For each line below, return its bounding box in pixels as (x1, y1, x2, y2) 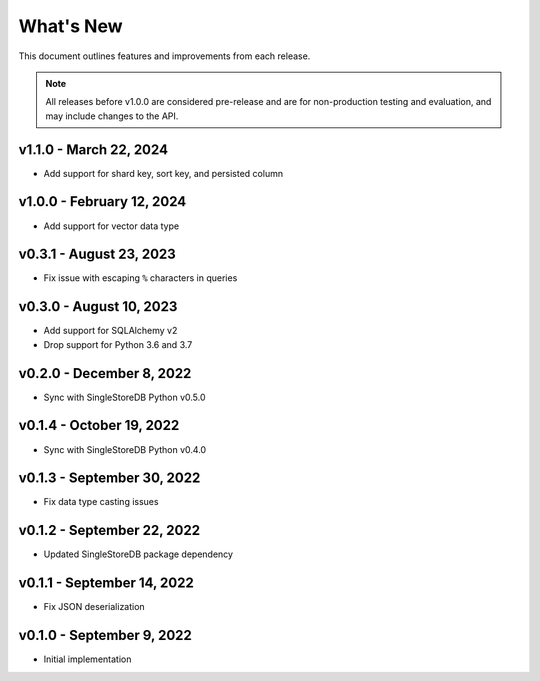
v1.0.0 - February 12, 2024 (18, 193, 187, 210)
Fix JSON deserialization (43, 601, 145, 613)
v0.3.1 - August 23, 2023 (18, 246, 177, 263)
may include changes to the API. (45, 110, 179, 122)
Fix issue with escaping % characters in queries (43, 272, 238, 284)
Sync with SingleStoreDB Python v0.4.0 (43, 443, 207, 455)
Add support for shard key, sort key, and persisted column (43, 167, 284, 179)
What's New (18, 15, 124, 37)
